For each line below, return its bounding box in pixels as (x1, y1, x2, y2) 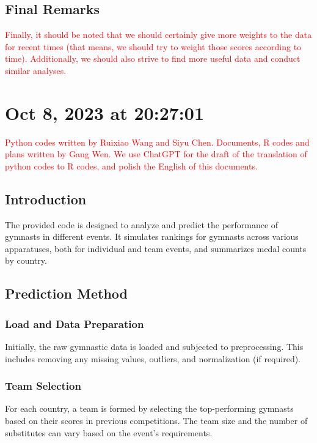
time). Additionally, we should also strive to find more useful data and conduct (5, 52, 301, 65)
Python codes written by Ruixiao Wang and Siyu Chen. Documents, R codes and (5, 135, 310, 148)
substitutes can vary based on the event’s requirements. (5, 426, 213, 439)
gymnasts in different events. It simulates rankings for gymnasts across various (5, 230, 299, 243)
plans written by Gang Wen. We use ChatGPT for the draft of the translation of (5, 147, 307, 160)
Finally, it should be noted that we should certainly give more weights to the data (5, 28, 312, 41)
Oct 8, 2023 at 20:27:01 (5, 100, 204, 125)
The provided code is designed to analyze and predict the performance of (5, 218, 279, 231)
